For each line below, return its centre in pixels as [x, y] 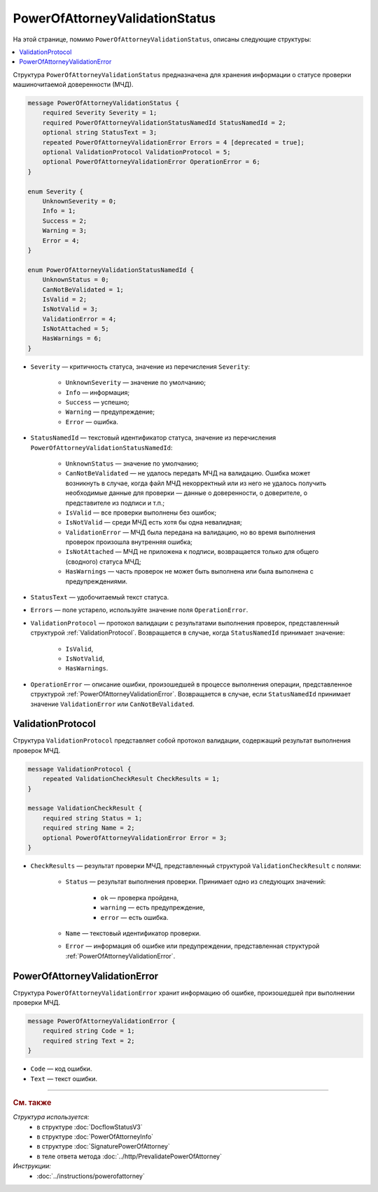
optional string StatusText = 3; [100, 133]
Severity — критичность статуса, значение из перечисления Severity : [140, 366]
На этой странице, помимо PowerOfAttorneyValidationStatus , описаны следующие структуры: [162, 39]
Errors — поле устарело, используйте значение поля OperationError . [139, 610]
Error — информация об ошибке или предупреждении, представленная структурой [192, 946]
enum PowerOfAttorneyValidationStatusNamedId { [111, 270]
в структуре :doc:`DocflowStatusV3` [90, 1127]
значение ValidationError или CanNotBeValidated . [113, 704]
